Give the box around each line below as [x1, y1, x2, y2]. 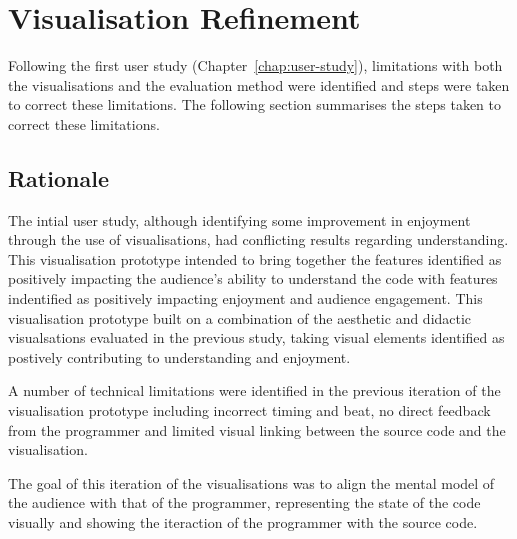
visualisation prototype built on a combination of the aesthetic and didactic [8, 307, 472, 328]
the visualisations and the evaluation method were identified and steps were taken [8, 74, 510, 95]
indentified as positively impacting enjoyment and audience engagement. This [8, 288, 483, 309]
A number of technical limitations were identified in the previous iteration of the [8, 380, 501, 401]
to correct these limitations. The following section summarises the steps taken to [8, 94, 501, 115]
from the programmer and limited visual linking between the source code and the [8, 419, 506, 440]
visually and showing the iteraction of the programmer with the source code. [8, 512, 478, 533]
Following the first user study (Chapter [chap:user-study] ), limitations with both [8, 55, 503, 76]
